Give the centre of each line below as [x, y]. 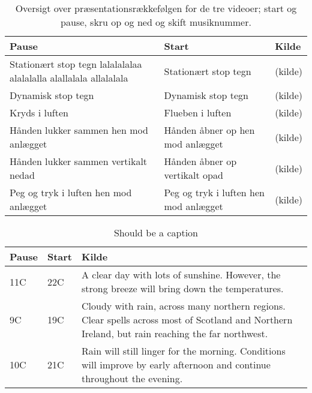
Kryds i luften [39, 112]
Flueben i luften [198, 112]
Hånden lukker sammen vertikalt [79, 161]
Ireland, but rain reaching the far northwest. [175, 333]
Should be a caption [156, 232]
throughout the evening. [132, 378]
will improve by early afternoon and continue [176, 364]
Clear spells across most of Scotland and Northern [187, 319]
